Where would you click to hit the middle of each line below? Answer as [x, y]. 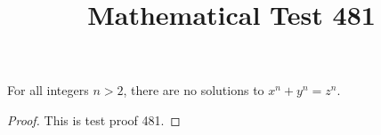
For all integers [48, 90]
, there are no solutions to [194, 90]
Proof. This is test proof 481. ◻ [94, 119]
